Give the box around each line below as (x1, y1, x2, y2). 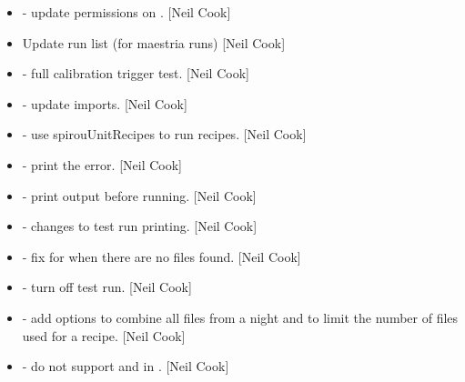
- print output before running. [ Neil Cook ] (22, 186, 257, 205)
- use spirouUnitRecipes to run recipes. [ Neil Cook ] (22, 125, 307, 144)
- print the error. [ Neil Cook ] (22, 155, 183, 174)
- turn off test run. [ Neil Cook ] (22, 277, 192, 297)
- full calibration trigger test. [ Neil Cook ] (22, 64, 249, 83)
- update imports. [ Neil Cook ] (22, 94, 187, 113)
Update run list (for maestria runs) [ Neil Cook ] (22, 33, 286, 52)
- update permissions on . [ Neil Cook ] (22, 3, 231, 21)
